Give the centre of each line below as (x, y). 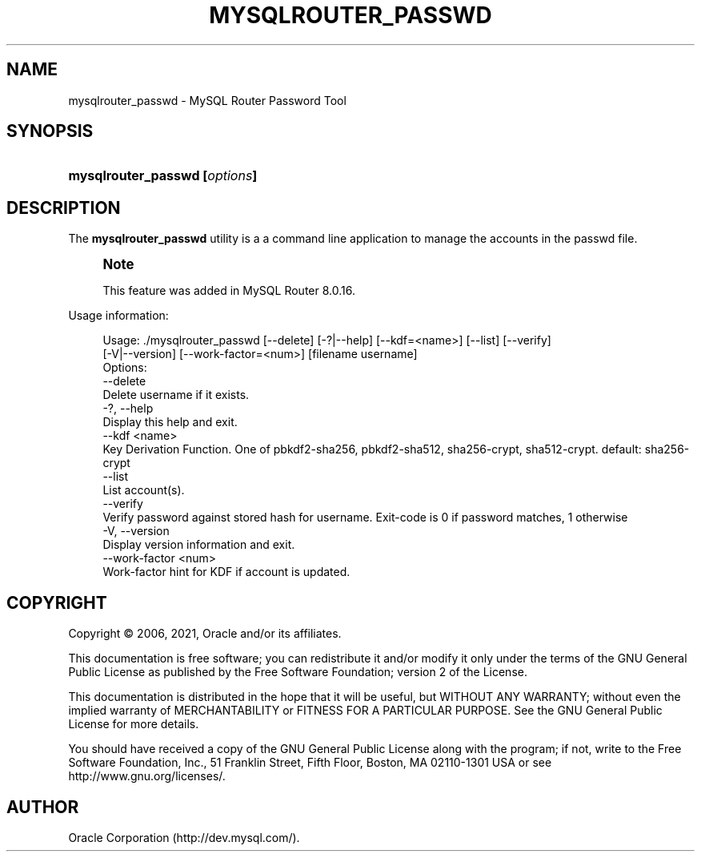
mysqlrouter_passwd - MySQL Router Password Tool (207, 100)
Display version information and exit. (199, 545)
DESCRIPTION (64, 207)
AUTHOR (43, 807)
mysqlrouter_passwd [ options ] (163, 176)
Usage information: (118, 316)
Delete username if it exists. (176, 395)
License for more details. (134, 724)
